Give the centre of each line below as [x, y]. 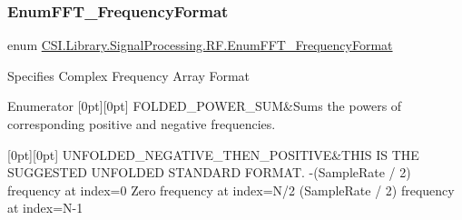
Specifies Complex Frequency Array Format [129, 75]
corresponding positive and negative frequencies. [142, 124]
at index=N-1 [45, 208]
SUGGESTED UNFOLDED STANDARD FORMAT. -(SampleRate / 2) [209, 172]
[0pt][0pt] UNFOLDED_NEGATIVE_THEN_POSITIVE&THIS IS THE [213, 154]
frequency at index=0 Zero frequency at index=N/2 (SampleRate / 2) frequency [231, 190]
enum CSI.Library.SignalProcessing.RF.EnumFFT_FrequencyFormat [200, 45]
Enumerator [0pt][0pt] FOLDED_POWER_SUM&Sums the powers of [205, 106]
